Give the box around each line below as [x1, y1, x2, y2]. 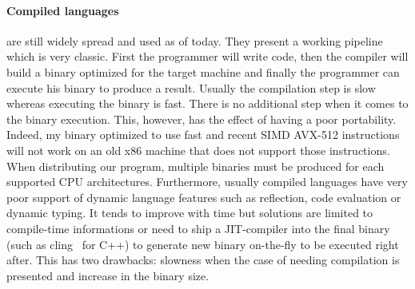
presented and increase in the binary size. [6, 267, 209, 283]
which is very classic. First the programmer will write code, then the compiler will [6, 48, 409, 65]
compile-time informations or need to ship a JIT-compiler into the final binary [6, 220, 390, 236]
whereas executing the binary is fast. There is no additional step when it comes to [6, 95, 409, 112]
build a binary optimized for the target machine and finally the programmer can [6, 63, 400, 80]
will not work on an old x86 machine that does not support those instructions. [6, 141, 390, 158]
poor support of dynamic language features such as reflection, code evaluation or [6, 188, 401, 205]
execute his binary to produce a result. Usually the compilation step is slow [6, 79, 376, 96]
